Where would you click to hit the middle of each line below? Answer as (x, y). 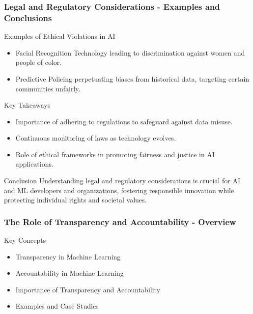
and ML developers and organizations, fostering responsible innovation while (119, 190)
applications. (34, 164)
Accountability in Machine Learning (70, 273)
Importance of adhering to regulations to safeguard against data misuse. (124, 121)
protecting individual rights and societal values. (75, 200)
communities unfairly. (48, 88)
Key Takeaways (27, 105)
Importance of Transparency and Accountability (88, 289)
